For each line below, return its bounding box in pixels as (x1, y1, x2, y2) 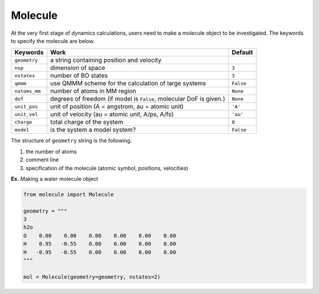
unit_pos (14, 103, 38, 110)
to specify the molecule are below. (11, 37, 95, 44)
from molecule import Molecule (23, 191, 115, 197)
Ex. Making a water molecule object (11, 175, 99, 182)
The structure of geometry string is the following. (11, 137, 132, 144)
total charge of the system (50, 118, 123, 126)
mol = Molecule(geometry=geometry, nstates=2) (23, 273, 161, 280)
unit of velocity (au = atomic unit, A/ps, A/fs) (50, 110, 174, 118)
